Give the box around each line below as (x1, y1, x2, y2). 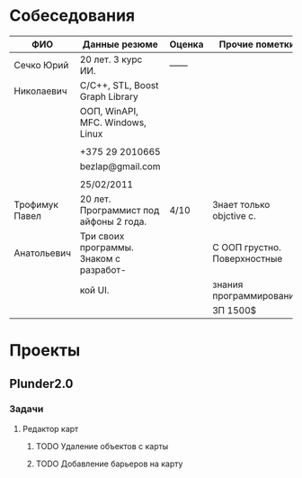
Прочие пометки (218, 38, 296, 50)
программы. (79, 240, 135, 253)
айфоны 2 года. (79, 215, 147, 228)
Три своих (79, 230, 125, 242)
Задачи (9, 402, 44, 415)
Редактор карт (22, 423, 79, 434)
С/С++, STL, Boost (79, 78, 159, 91)
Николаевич (13, 85, 67, 97)
